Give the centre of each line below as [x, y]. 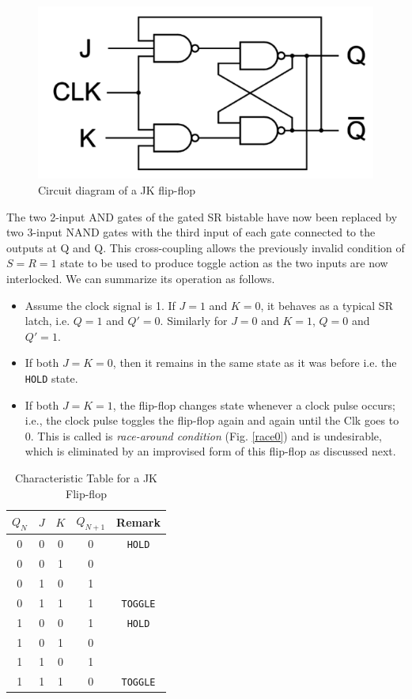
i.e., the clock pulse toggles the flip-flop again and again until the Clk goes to [212, 420]
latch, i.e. [47, 321]
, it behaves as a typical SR [327, 305]
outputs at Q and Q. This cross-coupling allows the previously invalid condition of [206, 247]
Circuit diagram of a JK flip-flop [117, 189]
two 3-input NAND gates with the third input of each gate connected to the [191, 232]
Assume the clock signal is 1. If [100, 305]
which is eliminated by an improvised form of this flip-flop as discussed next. [210, 451]
